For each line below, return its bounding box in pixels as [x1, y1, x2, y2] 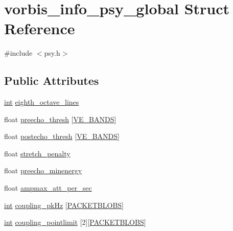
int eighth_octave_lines [4, 97, 79, 107]
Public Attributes [4, 73, 99, 88]
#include [4, 48, 33, 58]
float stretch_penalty [4, 148, 71, 158]
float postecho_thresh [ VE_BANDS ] [4, 131, 120, 142]
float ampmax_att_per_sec [4, 182, 92, 193]
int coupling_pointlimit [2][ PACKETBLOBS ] [4, 217, 146, 227]
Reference [4, 18, 75, 39]
